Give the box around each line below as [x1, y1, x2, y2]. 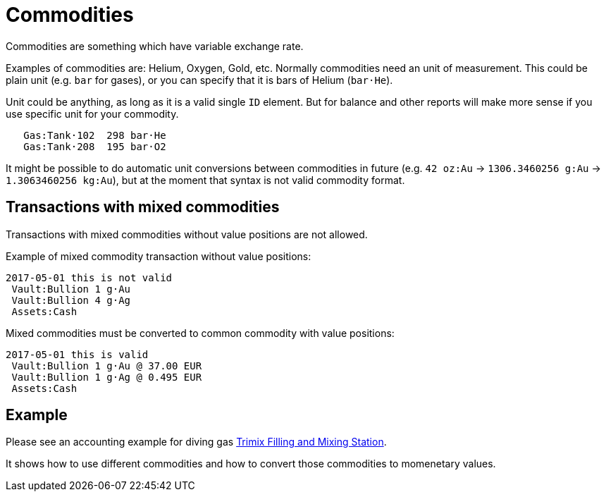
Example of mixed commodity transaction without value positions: [6, 250, 311, 262]
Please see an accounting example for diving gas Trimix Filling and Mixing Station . [6, 436, 387, 448]
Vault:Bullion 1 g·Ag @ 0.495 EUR [11, 371, 202, 383]
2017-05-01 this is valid [6, 348, 149, 360]
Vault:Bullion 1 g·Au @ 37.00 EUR [11, 360, 202, 372]
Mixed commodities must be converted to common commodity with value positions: [6, 326, 395, 339]
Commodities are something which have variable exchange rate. [6, 39, 304, 52]
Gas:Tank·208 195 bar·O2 [23, 140, 166, 152]
